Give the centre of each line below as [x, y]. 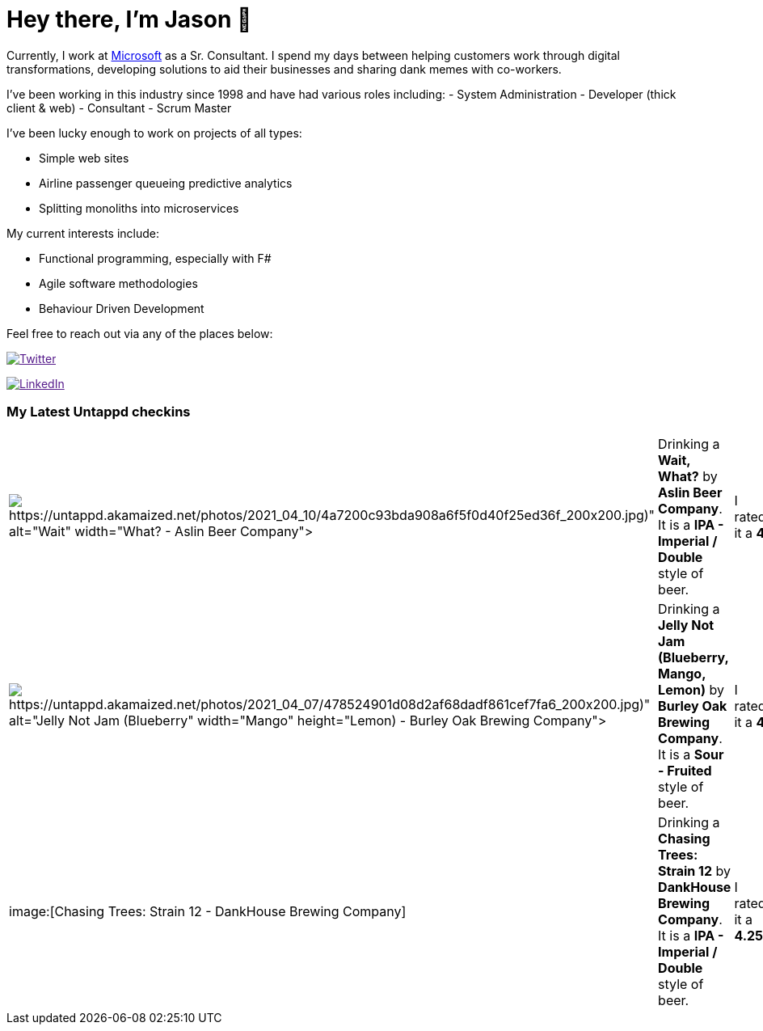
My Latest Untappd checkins [99, 412]
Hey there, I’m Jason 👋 [129, 19]
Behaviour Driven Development [122, 308]
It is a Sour [691, 754]
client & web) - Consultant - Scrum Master [119, 108]
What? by [688, 476]
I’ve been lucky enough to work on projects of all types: [154, 133]
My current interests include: [83, 233]
